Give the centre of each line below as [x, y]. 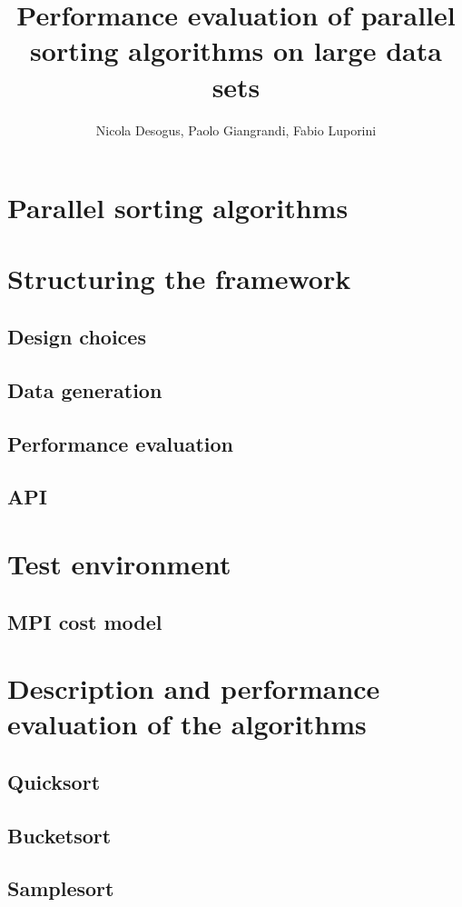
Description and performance [194, 688]
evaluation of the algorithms [187, 724]
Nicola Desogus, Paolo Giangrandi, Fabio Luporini [236, 130]
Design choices [77, 337]
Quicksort [54, 781]
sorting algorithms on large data [236, 50]
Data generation [85, 389]
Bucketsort [59, 835]
